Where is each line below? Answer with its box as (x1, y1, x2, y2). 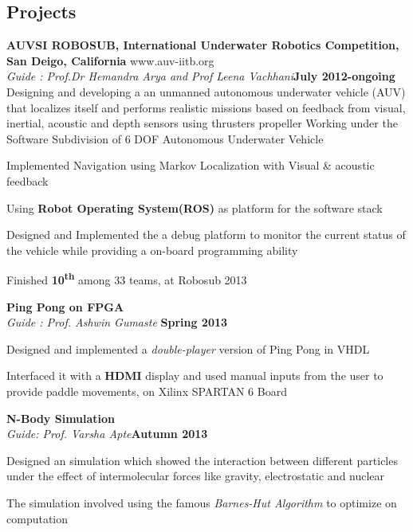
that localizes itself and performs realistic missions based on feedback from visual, (6, 99, 406, 115)
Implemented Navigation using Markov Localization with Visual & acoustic (6, 157, 375, 174)
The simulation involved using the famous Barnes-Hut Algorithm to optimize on (6, 494, 397, 510)
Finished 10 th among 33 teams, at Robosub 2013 (6, 269, 247, 288)
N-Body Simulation (6, 409, 116, 426)
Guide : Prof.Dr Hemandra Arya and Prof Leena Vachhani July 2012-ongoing (6, 68, 395, 84)
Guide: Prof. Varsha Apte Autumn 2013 (6, 425, 208, 442)
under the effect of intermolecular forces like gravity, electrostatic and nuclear (6, 467, 385, 484)
